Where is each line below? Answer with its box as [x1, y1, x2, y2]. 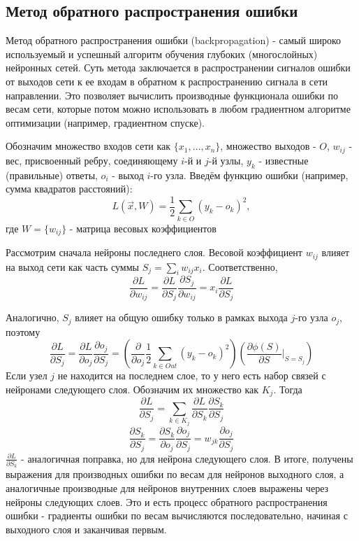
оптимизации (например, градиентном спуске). [6, 115, 205, 129]
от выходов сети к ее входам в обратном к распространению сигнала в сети [6, 73, 328, 88]
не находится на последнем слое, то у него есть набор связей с [57, 368, 326, 383]
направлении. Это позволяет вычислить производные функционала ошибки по [6, 87, 338, 102]
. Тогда [273, 381, 302, 396]
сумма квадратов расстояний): [6, 181, 133, 196]
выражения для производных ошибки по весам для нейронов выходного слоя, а [6, 467, 344, 482]
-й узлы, [208, 153, 244, 167]
